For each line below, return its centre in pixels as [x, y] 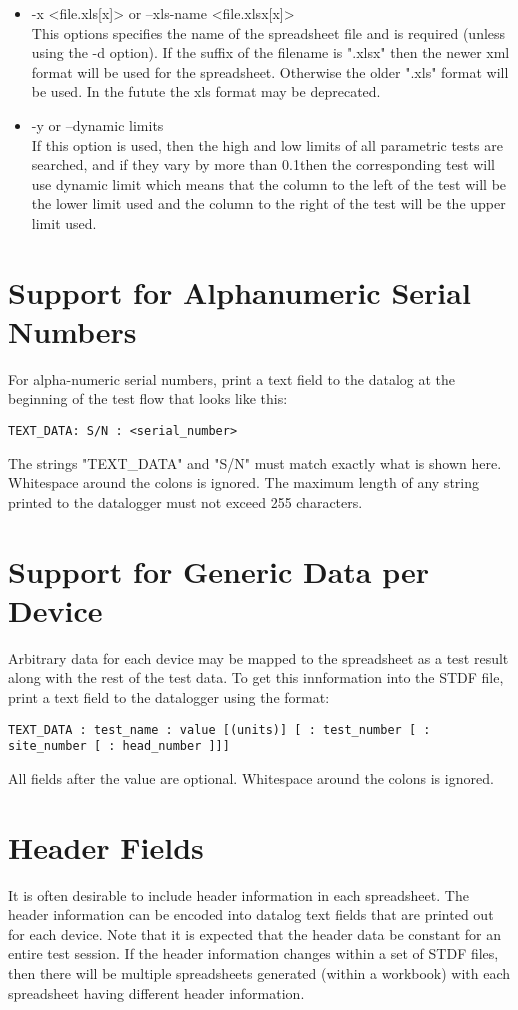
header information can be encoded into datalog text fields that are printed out [251, 914]
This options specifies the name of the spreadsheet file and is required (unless [268, 32]
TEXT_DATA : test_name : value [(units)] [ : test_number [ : [219, 729]
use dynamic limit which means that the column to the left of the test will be [269, 183]
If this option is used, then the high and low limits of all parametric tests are [267, 144]
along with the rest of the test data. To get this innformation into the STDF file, [256, 677]
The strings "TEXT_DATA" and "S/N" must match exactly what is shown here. [255, 462]
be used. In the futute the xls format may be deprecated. [206, 91]
